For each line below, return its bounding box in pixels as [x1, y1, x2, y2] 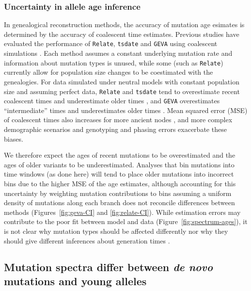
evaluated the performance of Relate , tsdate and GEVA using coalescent [4, 38, 218, 48]
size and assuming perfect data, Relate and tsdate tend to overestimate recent [4, 86, 240, 96]
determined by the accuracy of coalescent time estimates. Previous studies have [4, 29, 239, 39]
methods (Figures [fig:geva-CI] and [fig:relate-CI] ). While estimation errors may [4, 207, 241, 217]
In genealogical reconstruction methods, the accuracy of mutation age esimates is [4, 19, 245, 30]
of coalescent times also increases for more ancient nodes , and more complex [4, 114, 233, 125]
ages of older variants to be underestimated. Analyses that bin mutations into [4, 159, 235, 169]
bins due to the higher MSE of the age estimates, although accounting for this [4, 178, 236, 188]
